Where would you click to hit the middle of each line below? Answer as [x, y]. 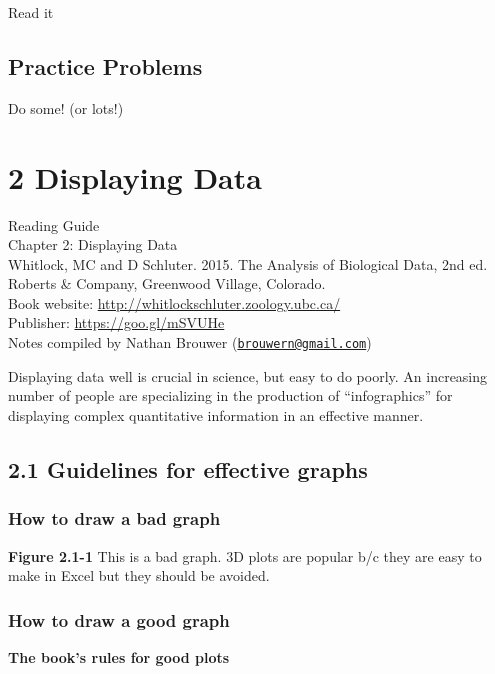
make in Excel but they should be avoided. [139, 575]
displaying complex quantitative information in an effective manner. [216, 414]
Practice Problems [105, 65]
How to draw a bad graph [114, 518]
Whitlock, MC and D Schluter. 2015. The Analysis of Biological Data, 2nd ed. [248, 263]
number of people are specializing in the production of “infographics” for [230, 395]
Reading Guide [54, 224]
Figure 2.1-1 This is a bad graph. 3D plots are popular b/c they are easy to [245, 555]
